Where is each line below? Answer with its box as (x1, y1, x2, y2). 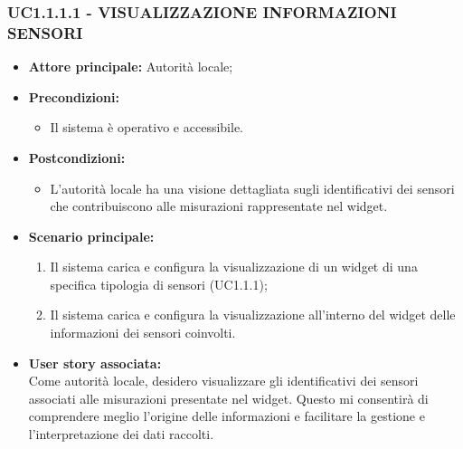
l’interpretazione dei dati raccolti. (28, 425, 214, 444)
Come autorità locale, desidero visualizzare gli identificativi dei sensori (28, 371, 419, 390)
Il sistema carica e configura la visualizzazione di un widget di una (50, 257, 418, 276)
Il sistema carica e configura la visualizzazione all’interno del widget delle (50, 305, 456, 324)
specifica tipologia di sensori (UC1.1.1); (50, 274, 268, 293)
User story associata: (28, 353, 162, 372)
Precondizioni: (28, 87, 119, 106)
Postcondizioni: (28, 148, 126, 167)
